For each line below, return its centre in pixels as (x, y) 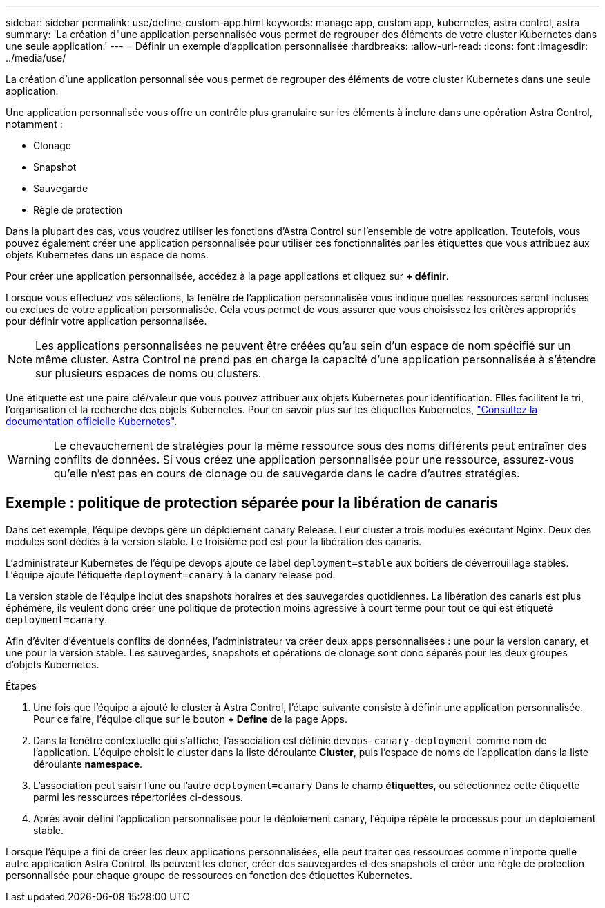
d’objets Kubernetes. (52, 664)
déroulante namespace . (88, 764)
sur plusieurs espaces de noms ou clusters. (148, 373)
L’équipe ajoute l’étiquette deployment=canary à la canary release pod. (171, 574)
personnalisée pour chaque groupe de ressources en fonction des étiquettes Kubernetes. (209, 875)
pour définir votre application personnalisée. (106, 321)
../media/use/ (36, 58)
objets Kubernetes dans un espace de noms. (107, 255)
